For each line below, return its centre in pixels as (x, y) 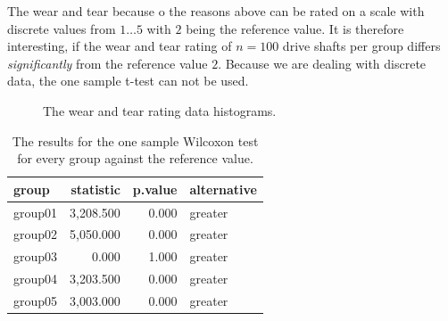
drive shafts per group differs (361, 46)
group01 (36, 212)
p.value (155, 189)
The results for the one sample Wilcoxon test (135, 140)
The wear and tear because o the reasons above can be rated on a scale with (216, 11)
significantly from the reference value (108, 63)
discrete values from (62, 28)
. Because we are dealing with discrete (322, 63)
